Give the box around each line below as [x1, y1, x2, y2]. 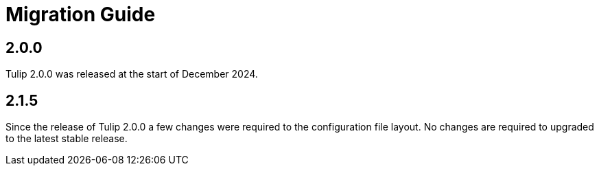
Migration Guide [5, 3, 156, 26]
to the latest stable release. [5, 133, 128, 145]
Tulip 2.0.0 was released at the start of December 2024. [5, 68, 258, 80]
